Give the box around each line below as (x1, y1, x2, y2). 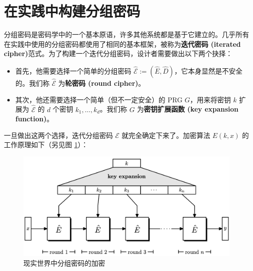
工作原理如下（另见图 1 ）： (4, 139, 88, 150)
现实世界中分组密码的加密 (23, 257, 105, 268)
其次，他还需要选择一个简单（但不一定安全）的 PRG (15, 94, 182, 104)
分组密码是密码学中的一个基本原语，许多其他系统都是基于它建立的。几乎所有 (4, 29, 249, 39)
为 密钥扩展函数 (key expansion (137, 104, 239, 114)
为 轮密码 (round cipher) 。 (58, 78, 145, 88)
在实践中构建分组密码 (4, 1, 141, 21)
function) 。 (15, 114, 54, 124)
